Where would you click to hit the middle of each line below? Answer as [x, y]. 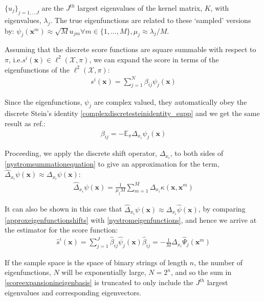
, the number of [218, 262]
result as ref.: [25, 123]
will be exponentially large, [104, 272]
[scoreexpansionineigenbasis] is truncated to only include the [99, 282]
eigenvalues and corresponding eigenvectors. [73, 292]
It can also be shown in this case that [63, 209]
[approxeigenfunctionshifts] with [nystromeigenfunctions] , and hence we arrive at [131, 219]
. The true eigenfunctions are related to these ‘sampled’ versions [151, 20]
